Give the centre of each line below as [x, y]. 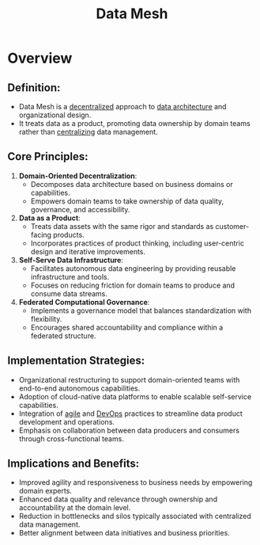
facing [41, 234]
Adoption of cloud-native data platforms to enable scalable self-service [135, 396]
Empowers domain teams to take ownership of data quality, [127, 201]
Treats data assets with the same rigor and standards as [122, 226]
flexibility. [46, 318]
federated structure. [63, 335]
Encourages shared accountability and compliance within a [127, 327]
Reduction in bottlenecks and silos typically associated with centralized [135, 516]
